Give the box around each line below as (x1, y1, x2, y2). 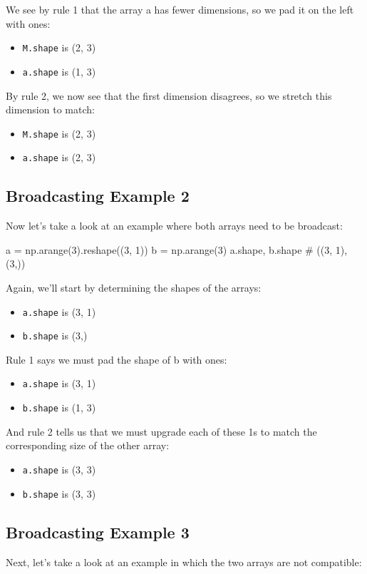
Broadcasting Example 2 (6, 185, 190, 207)
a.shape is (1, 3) (22, 63, 96, 78)
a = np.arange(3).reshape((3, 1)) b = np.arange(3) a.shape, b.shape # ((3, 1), (6, 242, 348, 257)
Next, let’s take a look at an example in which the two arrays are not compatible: (6, 554, 362, 569)
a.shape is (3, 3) (22, 461, 96, 476)
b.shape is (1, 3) (22, 400, 96, 415)
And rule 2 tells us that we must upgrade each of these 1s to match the (6, 424, 317, 439)
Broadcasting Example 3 (6, 521, 190, 543)
